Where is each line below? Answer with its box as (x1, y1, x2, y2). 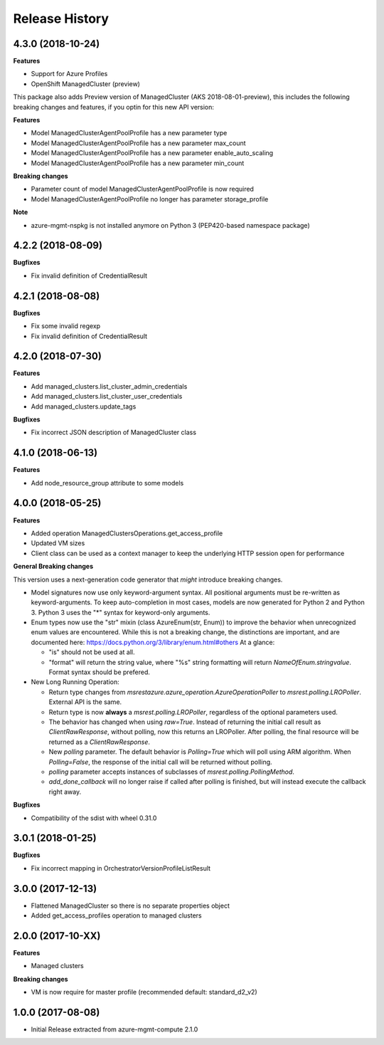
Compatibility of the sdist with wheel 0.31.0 (31, 814, 157, 822)
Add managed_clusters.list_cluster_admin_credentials (31, 382, 188, 391)
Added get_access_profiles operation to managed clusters (31, 911, 202, 920)
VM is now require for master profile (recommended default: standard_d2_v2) (31, 988, 257, 997)
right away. (48, 787, 82, 796)
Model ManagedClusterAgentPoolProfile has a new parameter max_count (31, 139, 246, 147)
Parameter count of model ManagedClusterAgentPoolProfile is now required (31, 185, 254, 194)
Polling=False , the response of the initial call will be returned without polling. (48, 757, 273, 766)
